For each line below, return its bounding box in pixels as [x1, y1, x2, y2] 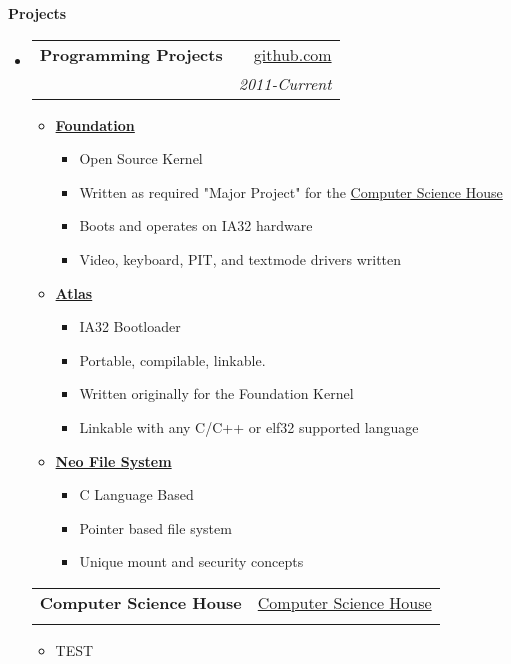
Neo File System [55, 450, 172, 471]
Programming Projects [39, 42, 223, 66]
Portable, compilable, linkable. [79, 349, 266, 370]
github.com [253, 42, 332, 66]
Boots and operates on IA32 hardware [79, 215, 313, 236]
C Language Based [79, 484, 194, 505]
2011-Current [238, 71, 332, 95]
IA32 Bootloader [79, 316, 181, 337]
